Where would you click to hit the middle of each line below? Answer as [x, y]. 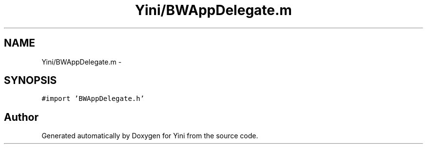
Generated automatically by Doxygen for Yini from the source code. [150, 136]
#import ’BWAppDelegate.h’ [93, 99]
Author [21, 117]
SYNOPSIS [30, 81]
